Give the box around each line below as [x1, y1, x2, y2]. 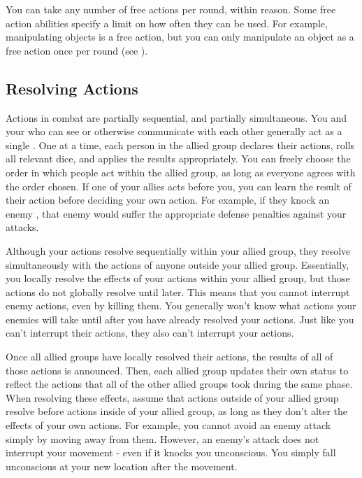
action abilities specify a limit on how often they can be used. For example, [6, 15, 328, 30]
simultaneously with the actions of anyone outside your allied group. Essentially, [6, 257, 349, 272]
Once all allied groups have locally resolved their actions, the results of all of [6, 349, 333, 364]
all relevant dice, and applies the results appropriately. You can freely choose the [6, 151, 351, 166]
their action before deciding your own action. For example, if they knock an [6, 192, 330, 207]
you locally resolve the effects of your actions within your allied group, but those [6, 271, 350, 286]
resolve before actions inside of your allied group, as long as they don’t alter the [6, 404, 348, 419]
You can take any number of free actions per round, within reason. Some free [6, 2, 336, 16]
